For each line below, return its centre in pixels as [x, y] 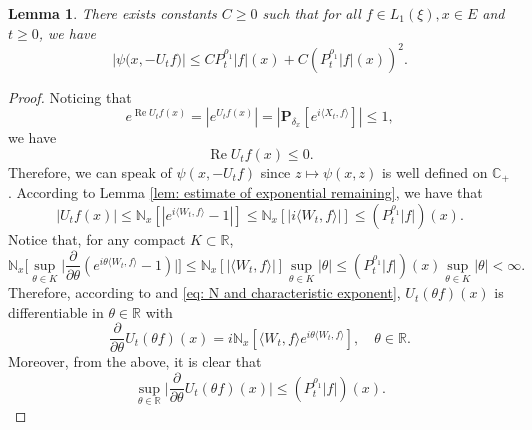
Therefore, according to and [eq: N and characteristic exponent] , [204, 292]
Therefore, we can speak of [90, 171]
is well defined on [434, 171]
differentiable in [56, 311]
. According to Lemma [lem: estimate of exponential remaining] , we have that [245, 192]
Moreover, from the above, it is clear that [135, 361]
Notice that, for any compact [97, 238]
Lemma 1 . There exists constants [112, 13]
